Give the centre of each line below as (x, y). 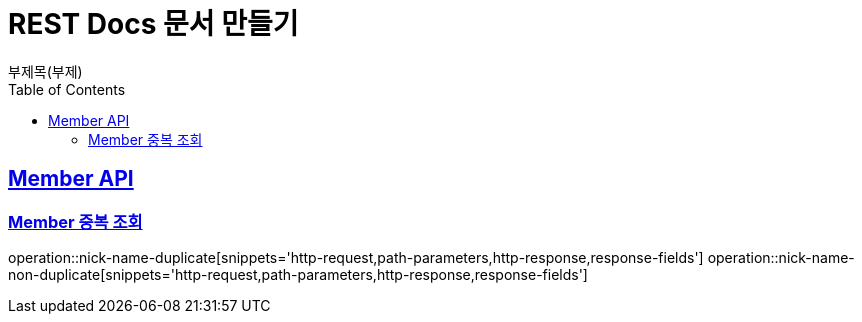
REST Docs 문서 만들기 (153, 24)
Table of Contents (67, 89)
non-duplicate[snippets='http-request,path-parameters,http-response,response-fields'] (298, 274)
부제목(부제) (45, 71)
